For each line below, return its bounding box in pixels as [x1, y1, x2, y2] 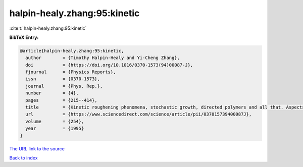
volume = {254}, [25, 119, 84, 124]
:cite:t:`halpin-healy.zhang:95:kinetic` [9, 25, 87, 31]
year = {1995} [25, 126, 84, 131]
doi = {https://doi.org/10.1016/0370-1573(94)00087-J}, [25, 62, 193, 68]
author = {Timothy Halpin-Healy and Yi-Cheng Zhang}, [25, 55, 180, 61]
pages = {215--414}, [25, 97, 98, 103]
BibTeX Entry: [9, 34, 39, 40]
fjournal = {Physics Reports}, [25, 69, 116, 75]
